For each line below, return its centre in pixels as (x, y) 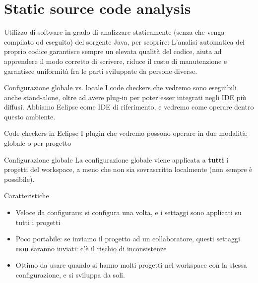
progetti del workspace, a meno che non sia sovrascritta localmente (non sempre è (128, 169)
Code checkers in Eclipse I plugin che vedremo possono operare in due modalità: (126, 133)
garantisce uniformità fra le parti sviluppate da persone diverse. (101, 71)
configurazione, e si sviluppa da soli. (70, 275)
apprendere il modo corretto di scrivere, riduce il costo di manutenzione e (116, 61)
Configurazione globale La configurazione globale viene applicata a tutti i (116, 159)
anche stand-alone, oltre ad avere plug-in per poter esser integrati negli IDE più (125, 97)
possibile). (19, 179)
